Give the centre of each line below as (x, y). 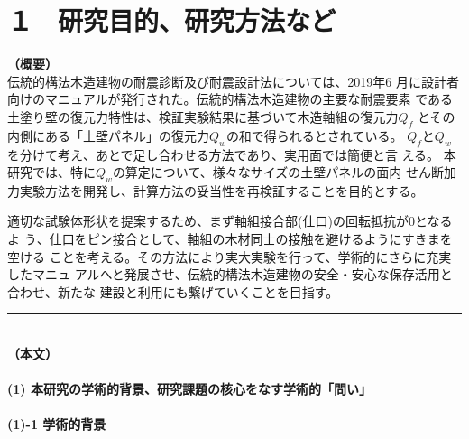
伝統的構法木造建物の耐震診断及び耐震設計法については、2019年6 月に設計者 (233, 81)
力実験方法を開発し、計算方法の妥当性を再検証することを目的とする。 (216, 190)
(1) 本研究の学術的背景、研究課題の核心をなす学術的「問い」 (189, 389)
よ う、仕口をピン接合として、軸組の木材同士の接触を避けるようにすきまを (230, 239)
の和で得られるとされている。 (314, 135)
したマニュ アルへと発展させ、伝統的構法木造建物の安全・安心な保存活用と (230, 274)
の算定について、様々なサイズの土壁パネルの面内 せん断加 (284, 172)
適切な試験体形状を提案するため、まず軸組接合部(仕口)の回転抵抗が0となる (230, 221)
